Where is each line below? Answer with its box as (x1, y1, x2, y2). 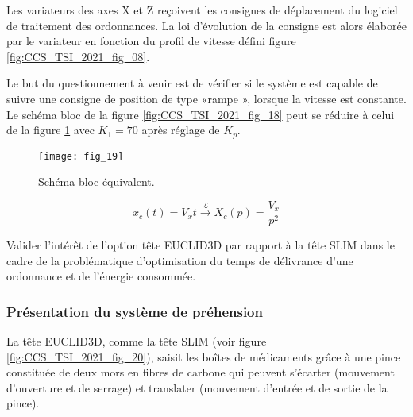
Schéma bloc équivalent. (38, 173, 155, 190)
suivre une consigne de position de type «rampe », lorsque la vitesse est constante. (6, 90, 407, 106)
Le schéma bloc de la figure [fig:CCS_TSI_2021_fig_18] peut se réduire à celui (6, 106, 395, 122)
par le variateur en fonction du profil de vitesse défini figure (6, 33, 296, 49)
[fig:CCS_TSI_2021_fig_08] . (6, 48, 150, 64)
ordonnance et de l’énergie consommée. (6, 268, 196, 284)
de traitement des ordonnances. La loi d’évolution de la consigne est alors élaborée (6, 17, 407, 33)
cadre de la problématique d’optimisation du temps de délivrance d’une (6, 252, 353, 268)
